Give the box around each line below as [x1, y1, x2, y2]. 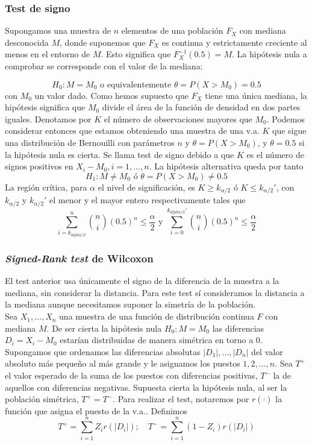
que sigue [272, 124, 307, 137]
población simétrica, [5, 393, 79, 405]
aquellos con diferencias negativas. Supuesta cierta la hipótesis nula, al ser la [5, 380, 287, 393]
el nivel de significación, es [98, 180, 195, 193]
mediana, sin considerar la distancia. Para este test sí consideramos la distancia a [5, 286, 305, 298]
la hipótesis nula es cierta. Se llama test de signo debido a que [5, 148, 234, 160]
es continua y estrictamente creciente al [161, 36, 307, 48]
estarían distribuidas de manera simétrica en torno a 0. [60, 333, 263, 346]
